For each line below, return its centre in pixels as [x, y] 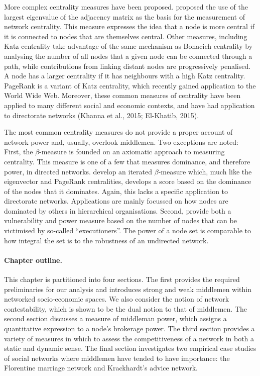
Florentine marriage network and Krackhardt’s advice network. [101, 368]
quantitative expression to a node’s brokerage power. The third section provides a [129, 328]
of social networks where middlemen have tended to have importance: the [117, 358]
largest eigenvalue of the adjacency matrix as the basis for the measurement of [124, 16]
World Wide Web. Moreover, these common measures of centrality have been [122, 95]
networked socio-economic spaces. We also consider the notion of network [117, 299]
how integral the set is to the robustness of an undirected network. [106, 240]
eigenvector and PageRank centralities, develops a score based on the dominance [128, 181]
